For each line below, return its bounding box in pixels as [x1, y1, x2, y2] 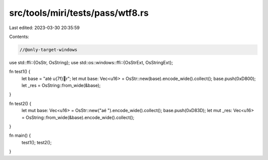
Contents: [9, 34, 29, 40]
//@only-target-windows [19, 47, 78, 52]
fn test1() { [9, 69, 31, 75]
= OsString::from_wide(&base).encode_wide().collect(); [21, 114, 134, 120]
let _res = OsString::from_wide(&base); [21, 82, 101, 88]
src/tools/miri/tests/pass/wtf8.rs [9, 7, 149, 18]
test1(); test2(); [21, 139, 52, 145]
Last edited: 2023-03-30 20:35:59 [9, 25, 80, 31]
